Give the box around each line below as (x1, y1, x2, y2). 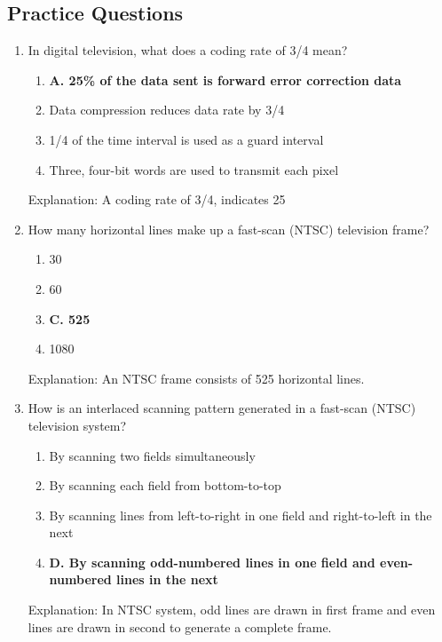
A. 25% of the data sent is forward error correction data (49, 70, 402, 89)
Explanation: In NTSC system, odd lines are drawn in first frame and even (28, 600, 436, 619)
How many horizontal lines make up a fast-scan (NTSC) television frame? (28, 219, 430, 238)
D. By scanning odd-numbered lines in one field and (49, 552, 375, 571)
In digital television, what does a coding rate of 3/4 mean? (28, 41, 348, 59)
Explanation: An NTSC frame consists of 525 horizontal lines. (28, 369, 365, 387)
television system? (28, 416, 127, 434)
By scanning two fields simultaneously (49, 446, 256, 464)
